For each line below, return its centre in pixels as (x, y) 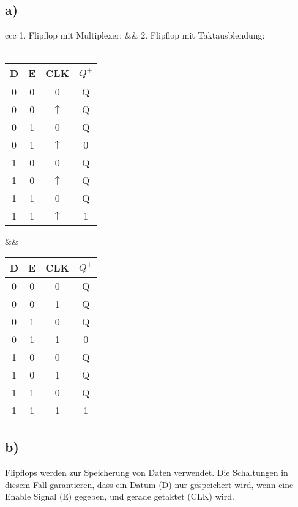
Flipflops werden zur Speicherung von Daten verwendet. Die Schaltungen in (147, 472)
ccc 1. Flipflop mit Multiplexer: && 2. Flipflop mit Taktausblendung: (135, 35)
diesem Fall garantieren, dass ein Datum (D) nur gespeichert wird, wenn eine (149, 484)
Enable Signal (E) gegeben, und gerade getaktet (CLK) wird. (120, 496)
